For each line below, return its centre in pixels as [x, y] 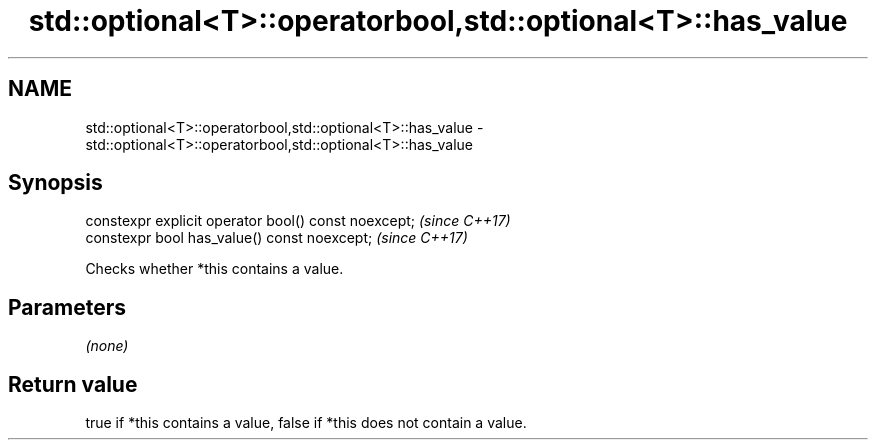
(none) [107, 346]
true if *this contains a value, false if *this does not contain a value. [306, 423]
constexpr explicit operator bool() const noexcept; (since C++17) [298, 221]
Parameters [67, 307]
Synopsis [55, 183]
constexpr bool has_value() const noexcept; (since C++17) [276, 238]
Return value [73, 384]
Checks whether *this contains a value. [214, 269]
